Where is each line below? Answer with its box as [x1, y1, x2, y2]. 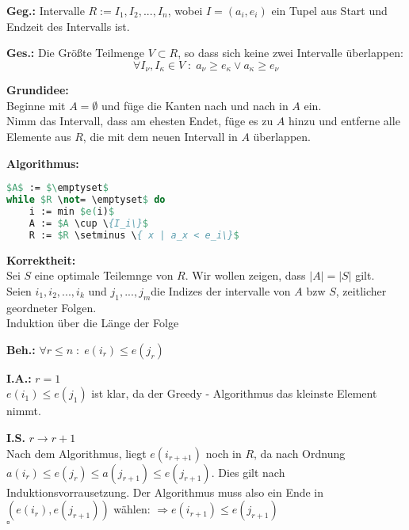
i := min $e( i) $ [29, 205, 115, 217]
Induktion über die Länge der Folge [6, 315, 179, 331]
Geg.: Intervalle [6, 2, 85, 18]
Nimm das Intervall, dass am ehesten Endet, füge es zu [6, 112, 273, 129]
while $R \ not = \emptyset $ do [6, 194, 166, 206]
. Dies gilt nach [211, 463, 285, 480]
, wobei [167, 2, 203, 18]
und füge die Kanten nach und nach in [101, 97, 289, 113]
